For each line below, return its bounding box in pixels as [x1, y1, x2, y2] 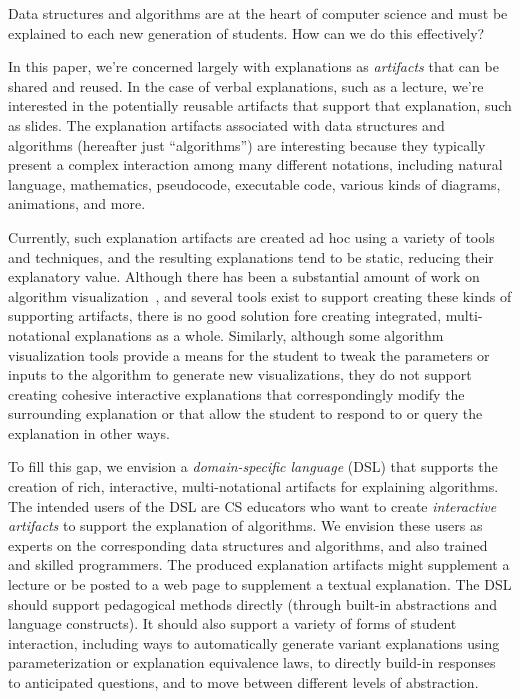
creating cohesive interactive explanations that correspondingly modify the [8, 383, 465, 404]
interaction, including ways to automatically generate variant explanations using [8, 632, 500, 653]
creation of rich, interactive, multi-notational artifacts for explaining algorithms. [8, 476, 499, 497]
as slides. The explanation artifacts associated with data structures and [8, 114, 445, 135]
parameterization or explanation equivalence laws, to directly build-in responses [8, 652, 496, 673]
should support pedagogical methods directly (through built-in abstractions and [8, 593, 498, 614]
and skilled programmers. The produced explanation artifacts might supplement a [8, 554, 510, 575]
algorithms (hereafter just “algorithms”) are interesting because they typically [8, 134, 486, 155]
